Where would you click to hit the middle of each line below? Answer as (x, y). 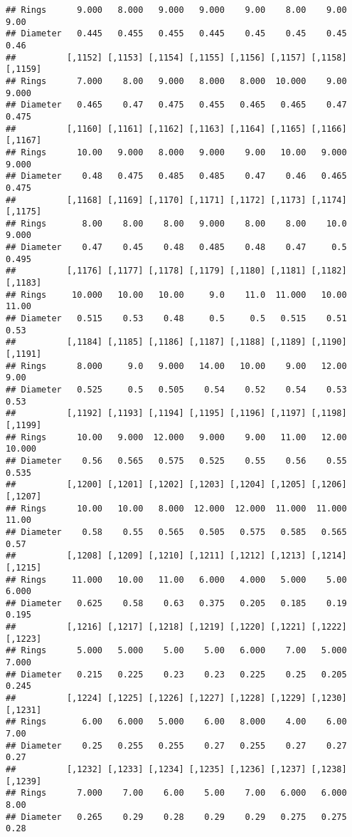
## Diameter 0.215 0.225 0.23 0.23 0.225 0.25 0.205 (176, 674)
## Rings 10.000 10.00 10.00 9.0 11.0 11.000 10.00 (176, 295)
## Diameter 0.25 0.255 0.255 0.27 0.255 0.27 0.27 (176, 745)
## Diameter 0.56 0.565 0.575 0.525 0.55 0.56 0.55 (176, 461)
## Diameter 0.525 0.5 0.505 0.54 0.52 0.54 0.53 (176, 390)
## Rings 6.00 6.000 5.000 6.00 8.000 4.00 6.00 (176, 722)
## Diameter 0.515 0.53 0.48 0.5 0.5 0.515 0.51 (176, 319)
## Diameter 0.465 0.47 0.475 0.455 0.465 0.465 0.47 (176, 105)
